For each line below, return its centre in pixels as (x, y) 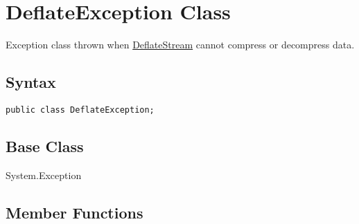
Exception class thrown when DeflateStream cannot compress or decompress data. (180, 45)
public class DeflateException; (80, 110)
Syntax (31, 82)
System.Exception (44, 175)
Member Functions (75, 212)
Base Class (45, 146)
